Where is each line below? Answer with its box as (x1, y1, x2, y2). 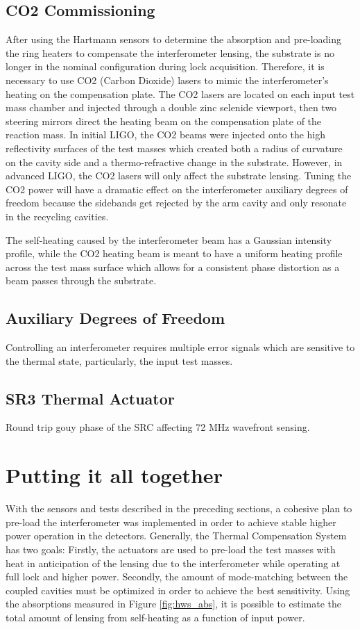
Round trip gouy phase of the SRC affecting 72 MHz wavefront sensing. (6, 420, 310, 434)
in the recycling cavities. (6, 209, 109, 223)
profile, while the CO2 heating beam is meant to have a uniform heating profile (6, 246, 343, 261)
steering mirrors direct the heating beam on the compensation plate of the (6, 113, 322, 128)
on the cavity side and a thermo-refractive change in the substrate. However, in (6, 154, 343, 169)
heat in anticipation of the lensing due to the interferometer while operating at (6, 555, 341, 570)
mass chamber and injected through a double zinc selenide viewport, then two (6, 100, 337, 115)
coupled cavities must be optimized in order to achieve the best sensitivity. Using (6, 582, 350, 597)
